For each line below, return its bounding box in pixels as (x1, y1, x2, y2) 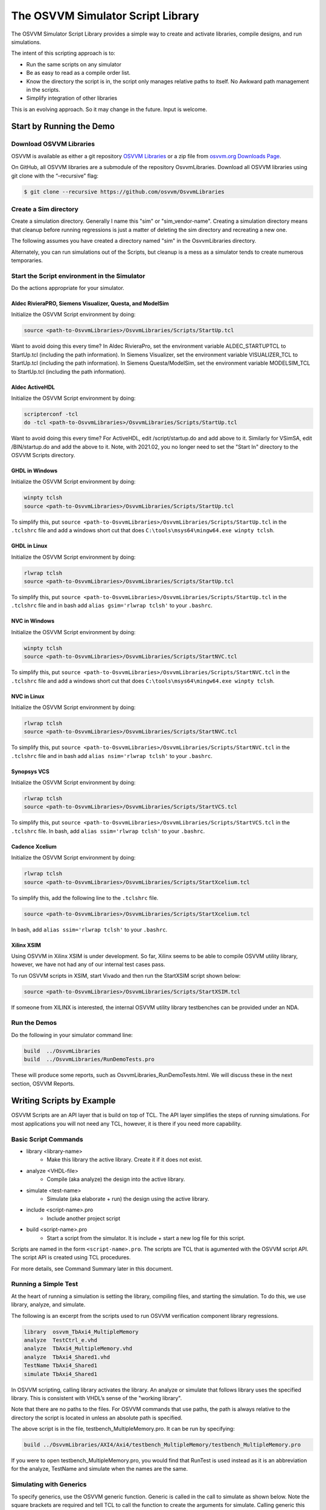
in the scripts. (26, 86, 60, 93)
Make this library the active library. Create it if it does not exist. (46, 1156, 202, 1163)
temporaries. (11, 257, 43, 264)
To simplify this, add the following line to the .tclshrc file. (11, 894, 159, 901)
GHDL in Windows (11, 467, 58, 474)
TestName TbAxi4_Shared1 (24, 1362, 98, 1369)
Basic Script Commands (11, 1135, 84, 1143)
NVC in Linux (11, 692, 45, 700)
